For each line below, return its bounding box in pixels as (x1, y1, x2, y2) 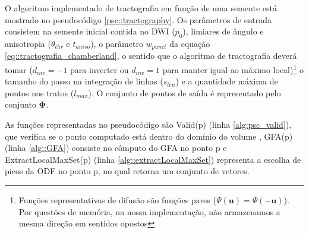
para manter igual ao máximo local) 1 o (162, 62, 304, 75)
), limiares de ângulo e (182, 25, 264, 37)
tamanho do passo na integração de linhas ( (5, 75, 163, 87)
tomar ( (5, 63, 33, 75)
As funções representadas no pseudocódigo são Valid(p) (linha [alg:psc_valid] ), (5, 118, 292, 131)
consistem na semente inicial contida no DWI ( (5, 25, 175, 37)
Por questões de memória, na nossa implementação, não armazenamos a (18, 205, 280, 218)
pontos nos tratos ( (5, 86, 74, 99)
